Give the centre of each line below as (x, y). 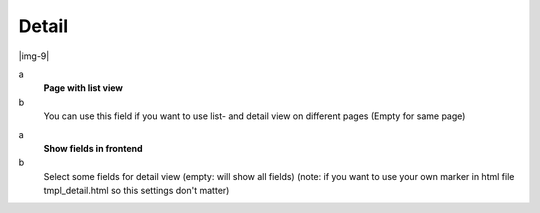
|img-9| (34, 56)
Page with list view (83, 88)
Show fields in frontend (93, 148)
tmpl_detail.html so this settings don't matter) (136, 191)
